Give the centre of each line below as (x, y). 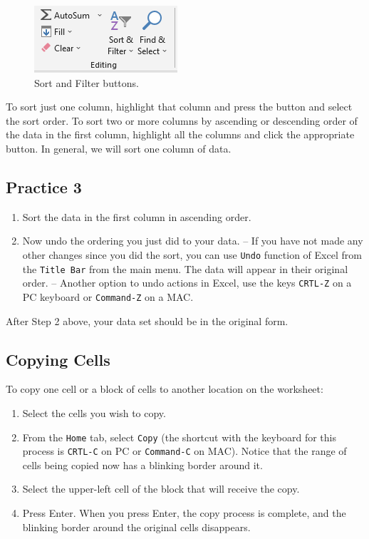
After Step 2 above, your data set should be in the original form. (147, 320)
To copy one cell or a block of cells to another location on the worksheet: (165, 389)
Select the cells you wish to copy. (94, 412)
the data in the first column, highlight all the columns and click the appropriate (180, 134)
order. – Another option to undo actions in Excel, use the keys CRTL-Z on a (187, 283)
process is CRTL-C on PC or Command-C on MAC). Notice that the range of (184, 451)
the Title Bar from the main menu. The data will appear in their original (185, 268)
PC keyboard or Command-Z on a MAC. (108, 296)
